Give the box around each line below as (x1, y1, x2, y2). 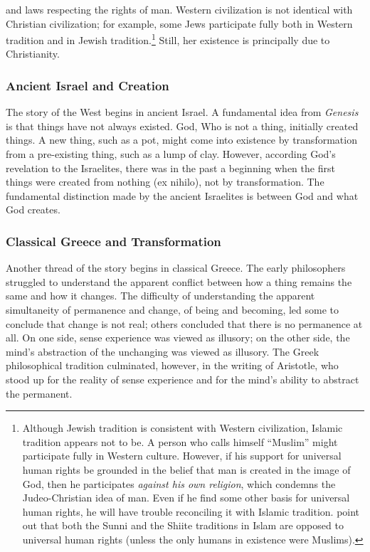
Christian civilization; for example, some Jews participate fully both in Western (6, 16, 353, 31)
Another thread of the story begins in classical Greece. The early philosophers (6, 260, 346, 275)
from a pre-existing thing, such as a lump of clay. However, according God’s (6, 147, 336, 161)
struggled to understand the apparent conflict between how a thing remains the (6, 274, 352, 289)
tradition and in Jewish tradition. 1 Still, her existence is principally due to (6, 31, 330, 47)
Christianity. (6, 46, 60, 61)
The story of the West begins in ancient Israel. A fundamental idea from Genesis (6, 105, 359, 120)
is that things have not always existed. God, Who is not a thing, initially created (6, 118, 359, 133)
